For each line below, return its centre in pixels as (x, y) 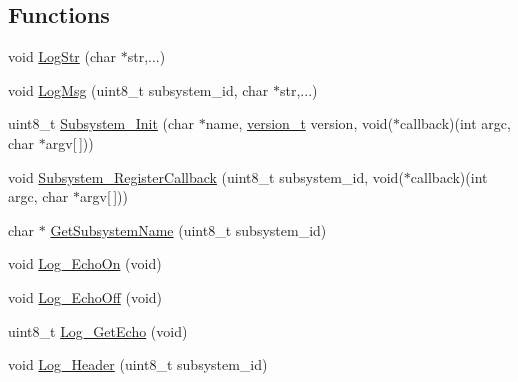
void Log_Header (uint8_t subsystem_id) (138, 364)
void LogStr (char (62, 56)
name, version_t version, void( (299, 123)
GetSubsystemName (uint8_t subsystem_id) (188, 229)
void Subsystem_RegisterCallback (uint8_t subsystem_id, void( (206, 176)
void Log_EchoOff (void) (85, 296)
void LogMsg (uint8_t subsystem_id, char (138, 89)
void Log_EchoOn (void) (85, 263)
